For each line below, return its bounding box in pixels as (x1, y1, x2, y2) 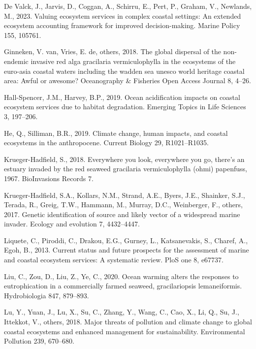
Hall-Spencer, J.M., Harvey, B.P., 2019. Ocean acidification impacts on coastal (4, 92, 240, 102)
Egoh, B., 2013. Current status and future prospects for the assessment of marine (4, 245, 249, 255)
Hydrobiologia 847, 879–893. (4, 290, 89, 300)
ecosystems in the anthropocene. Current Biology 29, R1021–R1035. (4, 137, 209, 148)
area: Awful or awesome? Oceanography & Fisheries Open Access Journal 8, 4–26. (4, 75, 251, 86)
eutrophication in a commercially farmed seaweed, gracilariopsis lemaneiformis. (4, 281, 242, 291)
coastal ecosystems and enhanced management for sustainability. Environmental (4, 326, 245, 336)
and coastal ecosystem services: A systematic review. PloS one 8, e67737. (4, 254, 224, 265)
